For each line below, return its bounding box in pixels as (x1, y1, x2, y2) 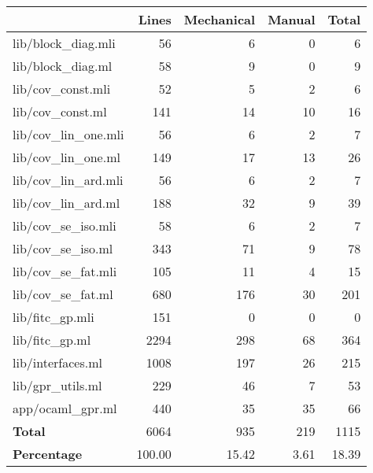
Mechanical (183, 10, 256, 28)
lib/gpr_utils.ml (13, 376, 102, 394)
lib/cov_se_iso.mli (13, 216, 116, 235)
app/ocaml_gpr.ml (13, 399, 117, 417)
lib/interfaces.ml (13, 353, 102, 371)
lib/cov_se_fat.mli (13, 262, 117, 280)
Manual (268, 10, 316, 28)
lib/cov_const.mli (13, 79, 111, 98)
